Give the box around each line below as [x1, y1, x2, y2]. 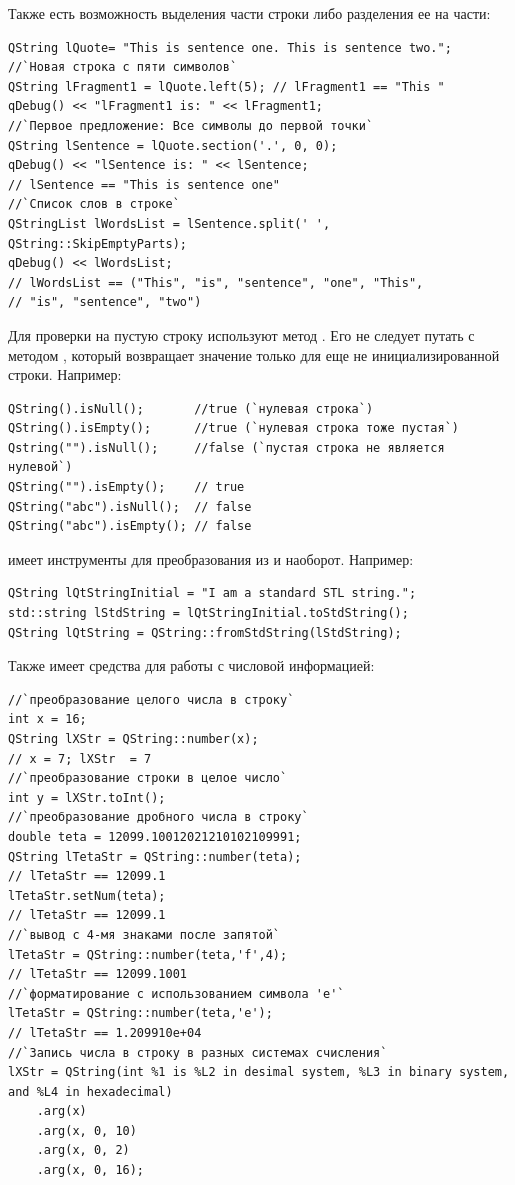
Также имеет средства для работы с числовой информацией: [8, 655, 375, 676]
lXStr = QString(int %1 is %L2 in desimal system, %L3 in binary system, [8, 1065, 510, 1080]
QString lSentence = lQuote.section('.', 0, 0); [8, 138, 338, 153]
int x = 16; [8, 712, 87, 727]
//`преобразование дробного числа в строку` [8, 810, 309, 825]
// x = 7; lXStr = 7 [8, 751, 152, 766]
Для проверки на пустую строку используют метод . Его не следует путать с [8, 324, 475, 345]
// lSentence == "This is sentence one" [8, 177, 281, 192]
